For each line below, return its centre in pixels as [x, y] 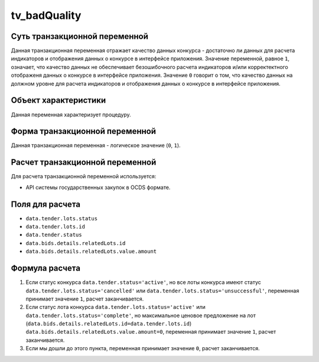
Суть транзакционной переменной [80, 36]
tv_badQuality [46, 15]
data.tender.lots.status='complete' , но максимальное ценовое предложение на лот [141, 315]
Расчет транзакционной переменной [84, 162]
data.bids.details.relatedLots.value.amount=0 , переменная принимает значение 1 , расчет [151, 332]
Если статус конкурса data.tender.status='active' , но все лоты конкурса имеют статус [143, 282]
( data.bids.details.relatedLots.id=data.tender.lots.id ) [109, 324]
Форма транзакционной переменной [84, 131]
